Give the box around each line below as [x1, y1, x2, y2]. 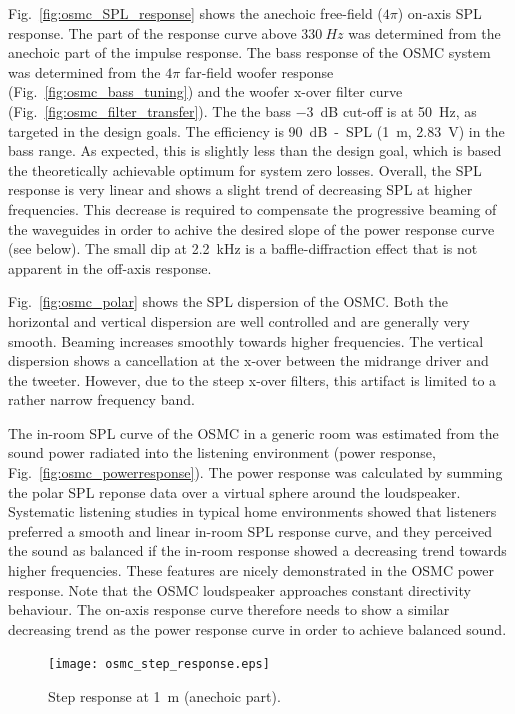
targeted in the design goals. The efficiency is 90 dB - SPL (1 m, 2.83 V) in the [8, 120, 505, 141]
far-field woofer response [184, 61, 334, 82]
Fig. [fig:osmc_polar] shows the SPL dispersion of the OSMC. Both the [8, 291, 448, 312]
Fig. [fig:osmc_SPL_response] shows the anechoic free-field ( [8, 3, 383, 23]
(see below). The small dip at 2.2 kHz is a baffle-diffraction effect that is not [8, 238, 478, 259]
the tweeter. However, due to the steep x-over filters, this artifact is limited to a [8, 369, 497, 390]
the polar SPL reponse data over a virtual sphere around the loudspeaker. [8, 481, 461, 502]
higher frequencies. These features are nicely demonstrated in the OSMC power [8, 560, 494, 581]
